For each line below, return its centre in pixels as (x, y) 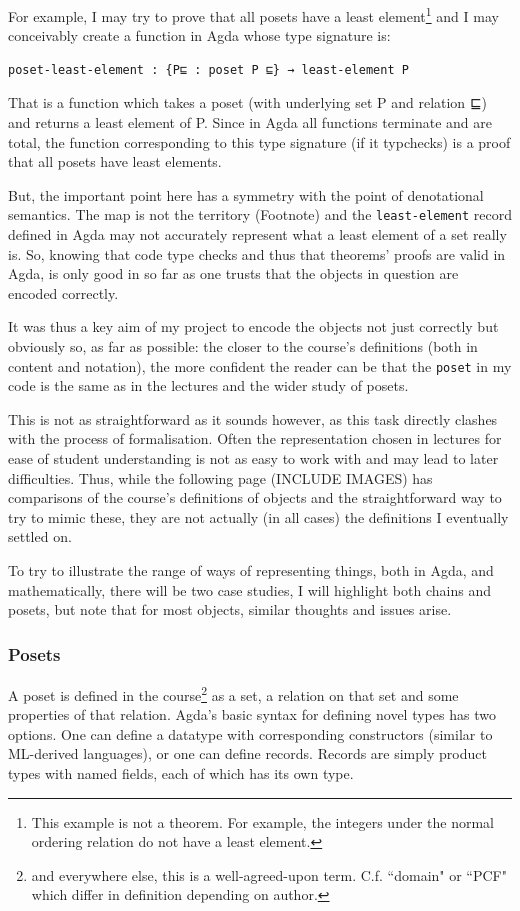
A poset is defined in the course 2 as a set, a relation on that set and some (233, 693)
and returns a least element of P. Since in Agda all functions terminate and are (250, 122)
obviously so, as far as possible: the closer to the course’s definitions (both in (243, 346)
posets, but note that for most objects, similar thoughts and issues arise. (230, 609)
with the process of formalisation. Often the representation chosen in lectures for (255, 438)
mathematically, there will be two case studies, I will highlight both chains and (249, 589)
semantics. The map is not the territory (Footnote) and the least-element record (260, 214)
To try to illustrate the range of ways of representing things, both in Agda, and (251, 570)
